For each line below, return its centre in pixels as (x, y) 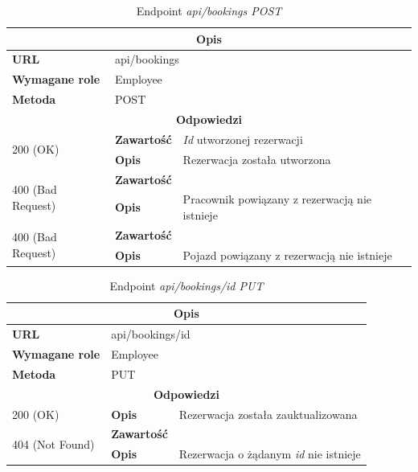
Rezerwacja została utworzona (257, 159)
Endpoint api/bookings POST (209, 10)
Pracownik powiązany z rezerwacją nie (277, 199)
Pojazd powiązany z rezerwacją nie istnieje (287, 254)
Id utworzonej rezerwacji (243, 139)
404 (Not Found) (53, 443)
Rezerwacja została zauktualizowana (268, 414)
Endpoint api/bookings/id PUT (186, 285)
